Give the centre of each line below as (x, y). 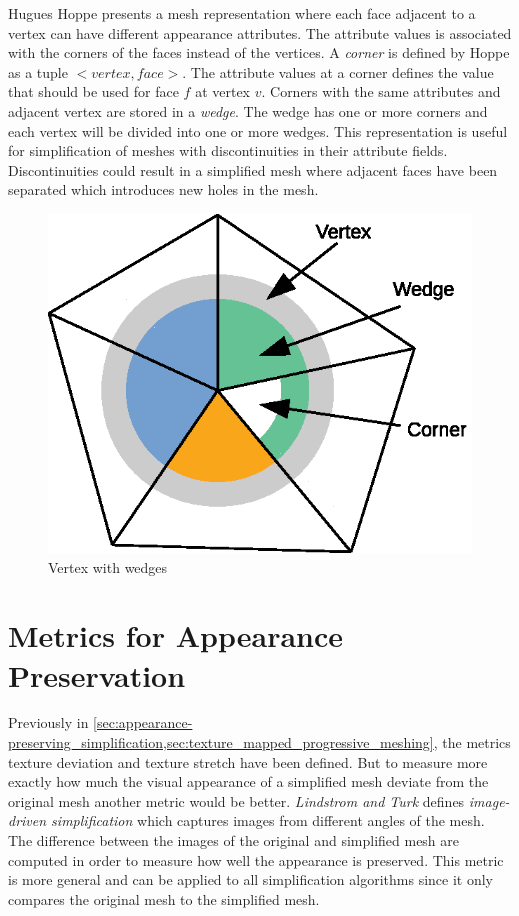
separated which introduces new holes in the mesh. (163, 189)
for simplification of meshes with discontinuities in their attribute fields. (228, 150)
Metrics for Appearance (176, 635)
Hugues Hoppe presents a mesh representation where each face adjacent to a (242, 13)
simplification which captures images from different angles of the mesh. (268, 820)
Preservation (97, 674)
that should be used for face (93, 91)
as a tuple (38, 71)
